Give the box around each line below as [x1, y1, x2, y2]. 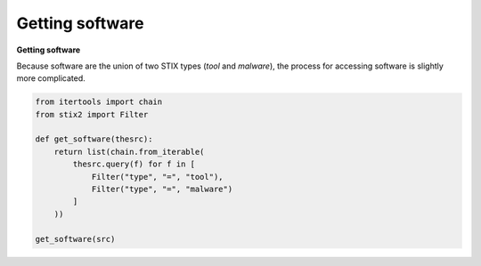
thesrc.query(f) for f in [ [72, 159, 196, 169]
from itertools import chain [35, 97, 163, 107]
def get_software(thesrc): [35, 134, 153, 144]
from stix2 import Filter [35, 109, 149, 119]
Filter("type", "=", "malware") [91, 184, 233, 195]
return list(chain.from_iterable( [53, 147, 205, 157]
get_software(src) [35, 234, 116, 244]
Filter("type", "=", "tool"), [91, 172, 224, 181]
